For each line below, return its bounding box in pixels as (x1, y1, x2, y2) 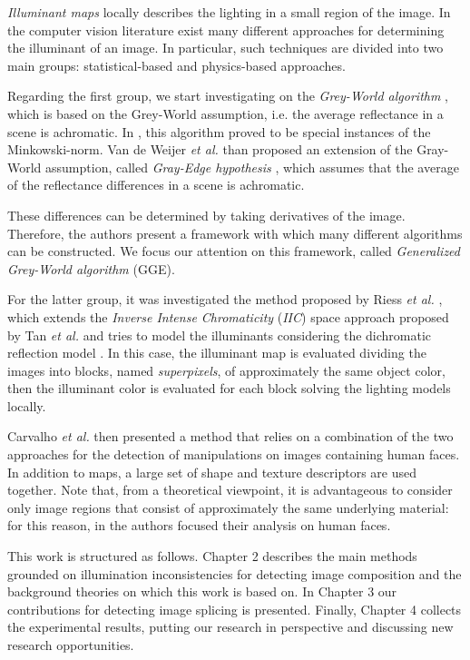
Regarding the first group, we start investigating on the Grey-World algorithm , (7, 86, 448, 105)
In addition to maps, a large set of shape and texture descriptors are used (7, 462, 416, 481)
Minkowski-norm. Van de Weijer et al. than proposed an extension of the (7, 140, 413, 159)
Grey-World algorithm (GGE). (7, 259, 175, 278)
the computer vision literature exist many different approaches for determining (7, 20, 445, 39)
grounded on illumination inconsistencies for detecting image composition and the (7, 564, 462, 583)
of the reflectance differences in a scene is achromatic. (7, 175, 305, 194)
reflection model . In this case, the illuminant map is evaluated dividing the (7, 343, 426, 362)
